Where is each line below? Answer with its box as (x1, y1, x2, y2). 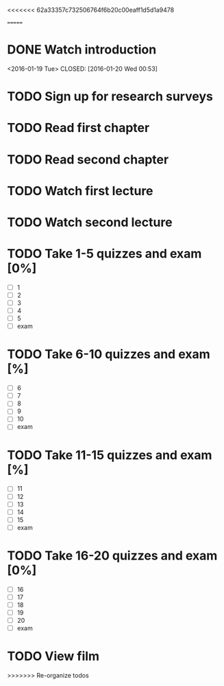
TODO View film (7, 649, 100, 664)
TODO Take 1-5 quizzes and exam (7, 246, 202, 262)
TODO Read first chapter (7, 120, 150, 136)
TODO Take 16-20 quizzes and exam (7, 548, 218, 563)
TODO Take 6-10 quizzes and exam (7, 346, 210, 362)
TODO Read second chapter (7, 151, 169, 167)
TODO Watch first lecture (7, 183, 153, 199)
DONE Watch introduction (7, 42, 157, 58)
